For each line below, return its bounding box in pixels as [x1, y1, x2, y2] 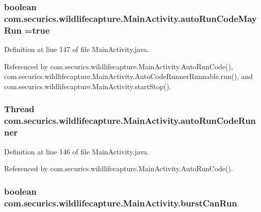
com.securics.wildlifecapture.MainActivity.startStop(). [4, 81, 171, 91]
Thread [4, 102, 35, 115]
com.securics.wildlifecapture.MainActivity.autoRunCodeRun [4, 114, 256, 127]
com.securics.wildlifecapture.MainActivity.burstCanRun [4, 196, 237, 209]
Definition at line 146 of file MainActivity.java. [4, 146, 149, 156]
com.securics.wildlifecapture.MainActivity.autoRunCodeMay [4, 12, 257, 24]
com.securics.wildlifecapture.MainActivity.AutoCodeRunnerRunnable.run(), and [4, 71, 253, 82]
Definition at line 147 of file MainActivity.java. [4, 44, 149, 55]
